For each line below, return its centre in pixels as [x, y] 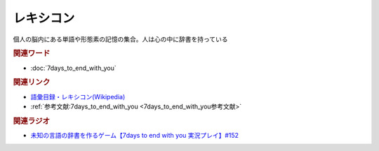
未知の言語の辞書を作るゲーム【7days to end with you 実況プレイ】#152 [134, 136]
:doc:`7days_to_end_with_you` [74, 68]
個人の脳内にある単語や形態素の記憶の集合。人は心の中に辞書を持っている [120, 39]
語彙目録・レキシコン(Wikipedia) [78, 96]
